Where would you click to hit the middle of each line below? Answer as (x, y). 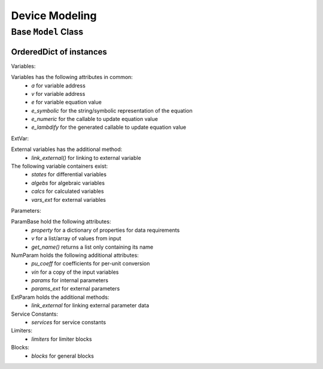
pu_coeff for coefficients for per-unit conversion (91, 264)
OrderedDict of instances (59, 52)
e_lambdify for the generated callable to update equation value (109, 127)
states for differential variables (69, 174)
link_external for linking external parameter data (90, 306)
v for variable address (58, 93)
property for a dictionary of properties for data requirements (106, 230)
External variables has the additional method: (67, 149)
